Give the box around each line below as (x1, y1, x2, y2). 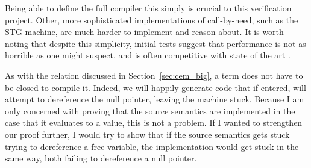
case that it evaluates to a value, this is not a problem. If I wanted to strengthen (5, 116, 303, 129)
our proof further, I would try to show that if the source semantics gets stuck (5, 128, 290, 140)
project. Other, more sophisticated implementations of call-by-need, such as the (5, 13, 298, 26)
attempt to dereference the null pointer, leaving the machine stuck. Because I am (5, 93, 304, 105)
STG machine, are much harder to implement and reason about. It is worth (5, 25, 284, 38)
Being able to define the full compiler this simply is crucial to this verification (5, 2, 292, 14)
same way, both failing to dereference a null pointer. (5, 152, 197, 164)
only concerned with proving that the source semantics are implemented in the (5, 104, 295, 117)
